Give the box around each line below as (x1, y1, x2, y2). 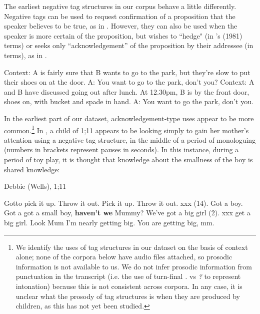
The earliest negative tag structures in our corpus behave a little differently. (4, 1, 236, 11)
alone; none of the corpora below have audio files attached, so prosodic (15, 251, 232, 262)
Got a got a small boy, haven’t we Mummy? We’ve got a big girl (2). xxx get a (4, 207, 250, 218)
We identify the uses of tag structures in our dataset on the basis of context (15, 241, 248, 252)
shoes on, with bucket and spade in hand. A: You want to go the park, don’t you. (4, 96, 253, 107)
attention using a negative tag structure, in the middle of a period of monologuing (4, 134, 256, 145)
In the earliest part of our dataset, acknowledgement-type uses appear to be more (4, 113, 254, 123)
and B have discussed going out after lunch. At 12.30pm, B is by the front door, (4, 86, 249, 97)
